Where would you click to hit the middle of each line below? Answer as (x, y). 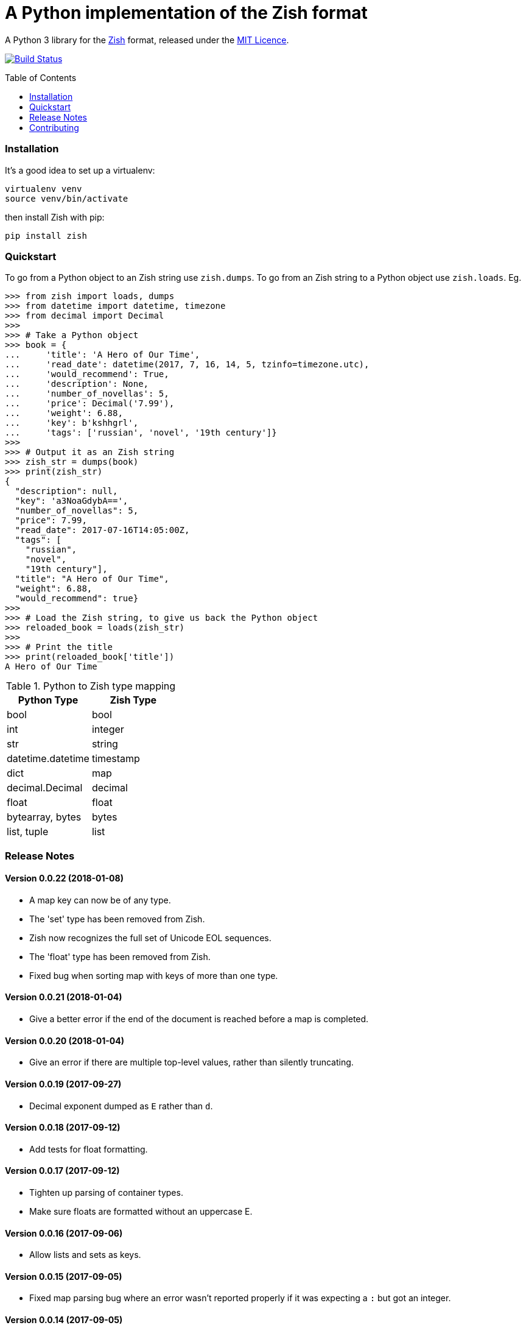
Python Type (48, 700)
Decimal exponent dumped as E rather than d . (121, 1106)
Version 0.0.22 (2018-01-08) (64, 878)
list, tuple (28, 832)
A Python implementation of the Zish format (186, 13)
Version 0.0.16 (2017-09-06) (64, 1233)
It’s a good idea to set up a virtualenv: (80, 170)
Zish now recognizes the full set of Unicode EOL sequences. (150, 938)
